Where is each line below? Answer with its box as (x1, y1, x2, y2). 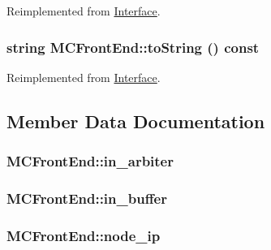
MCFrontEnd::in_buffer (6, 187, 167, 208)
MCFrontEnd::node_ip (6, 225, 161, 245)
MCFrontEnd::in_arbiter (6, 151, 174, 171)
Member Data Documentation (6, 108, 265, 133)
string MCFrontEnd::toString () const (6, 37, 260, 57)
